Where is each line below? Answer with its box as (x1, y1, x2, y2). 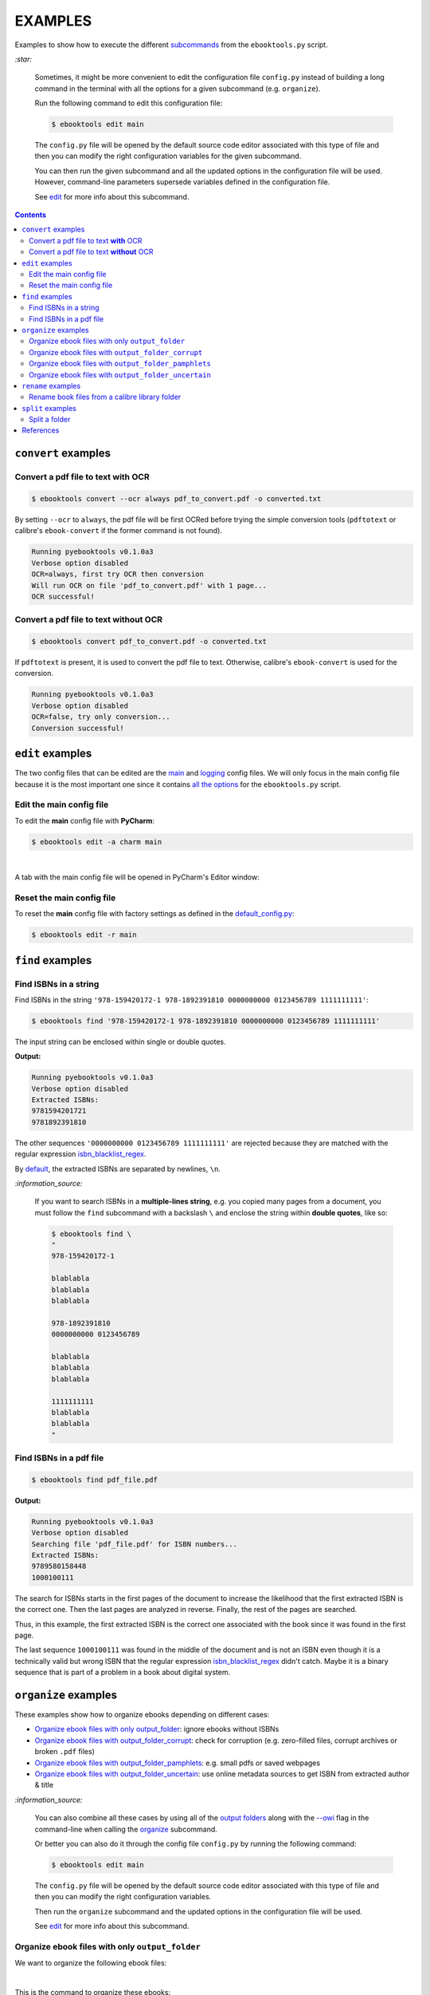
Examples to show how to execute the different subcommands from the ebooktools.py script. (14, 40, 328, 49)
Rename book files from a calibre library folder (29, 392, 182, 402)
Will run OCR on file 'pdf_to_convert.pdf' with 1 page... (31, 581, 267, 590)
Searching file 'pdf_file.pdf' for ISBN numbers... (31, 1539, 238, 1548)
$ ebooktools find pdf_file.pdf (31, 1475, 158, 1484)
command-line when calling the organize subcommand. (34, 1824, 218, 1834)
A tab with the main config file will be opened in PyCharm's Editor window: (14, 872, 260, 882)
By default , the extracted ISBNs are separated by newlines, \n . (14, 1163, 221, 1173)
